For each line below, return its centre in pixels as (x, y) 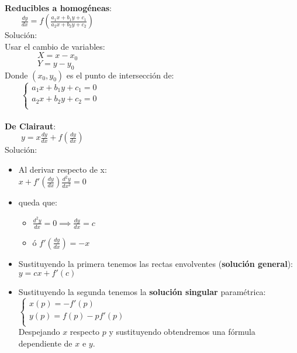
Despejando (39, 332)
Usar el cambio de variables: (55, 46)
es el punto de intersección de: (120, 75)
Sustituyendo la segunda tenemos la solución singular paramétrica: (142, 292)
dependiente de (45, 343)
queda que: (38, 202)
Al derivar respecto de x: (63, 169)
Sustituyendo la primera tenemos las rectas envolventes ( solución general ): (156, 263)
